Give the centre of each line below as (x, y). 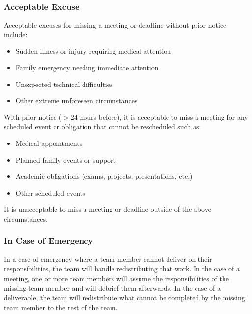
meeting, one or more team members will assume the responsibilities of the (116, 278)
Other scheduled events (50, 192)
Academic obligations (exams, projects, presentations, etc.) (104, 176)
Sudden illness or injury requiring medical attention (93, 51)
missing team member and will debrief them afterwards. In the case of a (112, 288)
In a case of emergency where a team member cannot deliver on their (108, 259)
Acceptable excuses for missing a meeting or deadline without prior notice (115, 25)
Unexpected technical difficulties (64, 84)
